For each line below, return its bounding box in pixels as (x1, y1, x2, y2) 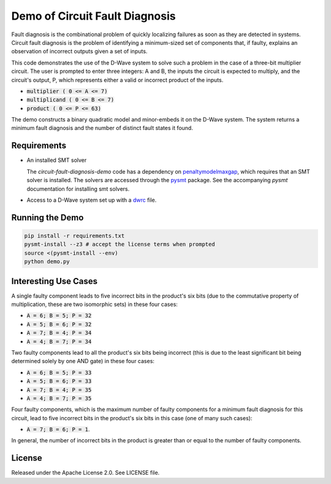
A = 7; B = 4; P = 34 (26, 329, 92, 337)
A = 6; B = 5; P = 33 (26, 369, 92, 376)
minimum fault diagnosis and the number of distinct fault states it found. (11, 125, 193, 132)
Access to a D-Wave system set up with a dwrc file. (26, 196, 157, 204)
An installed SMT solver (26, 156, 87, 164)
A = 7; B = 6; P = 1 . (26, 426, 90, 433)
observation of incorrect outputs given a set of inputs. (11, 48, 148, 55)
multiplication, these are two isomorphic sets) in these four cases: (11, 301, 178, 308)
